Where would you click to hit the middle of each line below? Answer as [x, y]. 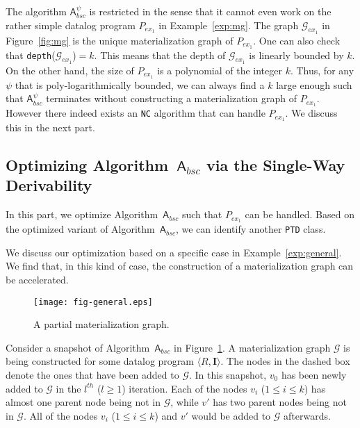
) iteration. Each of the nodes [185, 388]
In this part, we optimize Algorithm [82, 214]
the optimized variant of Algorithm [80, 229]
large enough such [314, 84]
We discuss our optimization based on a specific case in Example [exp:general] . [174, 252]
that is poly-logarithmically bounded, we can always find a [140, 84]
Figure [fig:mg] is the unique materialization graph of [120, 40]
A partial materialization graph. [101, 324]
